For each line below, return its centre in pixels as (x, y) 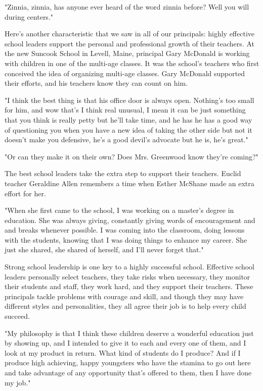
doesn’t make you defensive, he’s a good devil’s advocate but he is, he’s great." (126, 139)
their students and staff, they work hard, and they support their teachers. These (129, 286)
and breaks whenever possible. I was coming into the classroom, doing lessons (125, 230)
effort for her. (25, 193)
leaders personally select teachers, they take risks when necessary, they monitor (127, 276)
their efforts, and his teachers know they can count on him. (96, 83)
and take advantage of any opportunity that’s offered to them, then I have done (128, 372)
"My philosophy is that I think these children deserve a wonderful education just (129, 333)
